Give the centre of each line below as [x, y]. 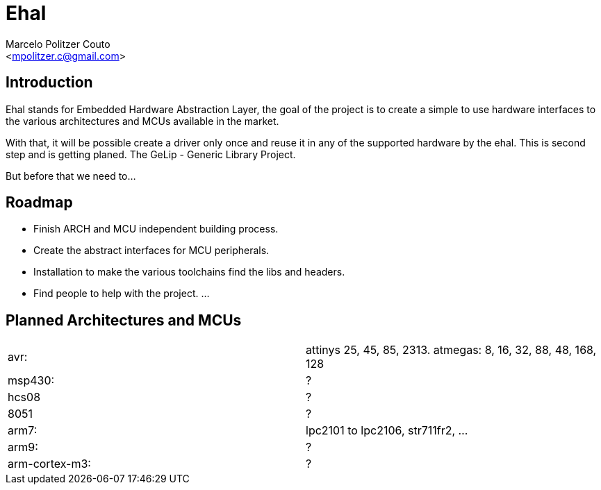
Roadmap [39, 203]
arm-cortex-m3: [49, 464]
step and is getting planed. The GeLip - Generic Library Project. [151, 154]
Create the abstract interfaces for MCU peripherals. [151, 251]
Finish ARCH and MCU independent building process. [156, 229]
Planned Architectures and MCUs [124, 320]
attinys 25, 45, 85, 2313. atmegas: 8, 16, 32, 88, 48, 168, [451, 350]
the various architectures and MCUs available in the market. [142, 121]
